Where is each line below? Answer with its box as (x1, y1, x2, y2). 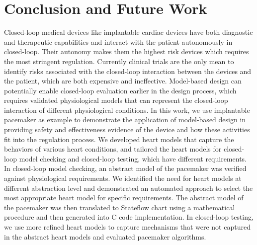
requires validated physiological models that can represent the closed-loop (4, 95, 228, 105)
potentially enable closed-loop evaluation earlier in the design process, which (4, 85, 237, 95)
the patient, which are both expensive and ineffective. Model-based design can (4, 76, 242, 86)
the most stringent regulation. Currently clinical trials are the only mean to (4, 56, 234, 66)
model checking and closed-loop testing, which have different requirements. (19, 153, 247, 163)
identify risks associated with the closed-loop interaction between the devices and (4, 66, 252, 76)
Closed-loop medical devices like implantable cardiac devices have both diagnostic (4, 27, 253, 37)
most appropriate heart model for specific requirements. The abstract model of (4, 192, 244, 203)
